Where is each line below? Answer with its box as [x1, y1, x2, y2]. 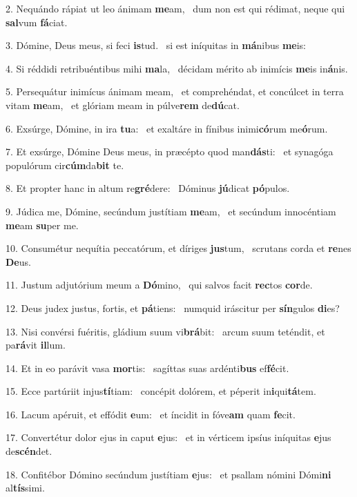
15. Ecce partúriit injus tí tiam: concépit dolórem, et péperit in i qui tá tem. [6, 384, 316, 398]
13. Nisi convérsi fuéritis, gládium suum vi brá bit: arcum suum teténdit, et [6, 324, 325, 338]
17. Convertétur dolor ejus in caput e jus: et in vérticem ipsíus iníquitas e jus [6, 430, 331, 445]
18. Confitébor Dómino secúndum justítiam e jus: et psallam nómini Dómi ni [6, 467, 331, 481]
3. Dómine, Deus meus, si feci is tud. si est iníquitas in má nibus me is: [6, 38, 306, 52]
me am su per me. [6, 217, 79, 232]
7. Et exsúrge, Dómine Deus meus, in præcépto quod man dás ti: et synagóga [6, 144, 334, 159]
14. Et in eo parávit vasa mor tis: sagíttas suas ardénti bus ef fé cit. [6, 360, 289, 375]
